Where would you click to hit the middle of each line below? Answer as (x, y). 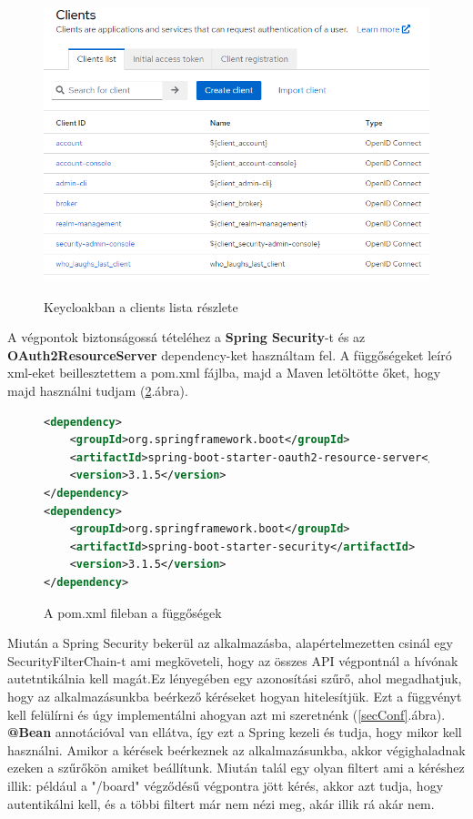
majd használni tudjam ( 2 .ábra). (98, 391)
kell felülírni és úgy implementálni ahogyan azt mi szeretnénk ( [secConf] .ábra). (226, 714)
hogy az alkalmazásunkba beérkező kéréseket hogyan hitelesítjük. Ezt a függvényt (235, 696)
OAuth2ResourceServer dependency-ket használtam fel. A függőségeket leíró (230, 354)
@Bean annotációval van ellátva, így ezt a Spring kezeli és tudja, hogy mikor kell (235, 732)
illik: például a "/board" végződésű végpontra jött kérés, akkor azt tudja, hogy (226, 785)
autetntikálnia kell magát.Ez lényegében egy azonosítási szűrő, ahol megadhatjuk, (235, 678)
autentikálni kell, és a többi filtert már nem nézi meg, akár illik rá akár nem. (221, 803)
